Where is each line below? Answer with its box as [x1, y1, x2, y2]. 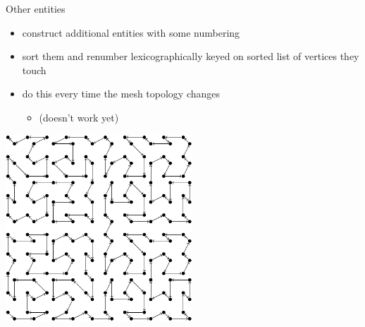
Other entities [6, 1, 66, 16]
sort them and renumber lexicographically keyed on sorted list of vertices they [22, 49, 359, 64]
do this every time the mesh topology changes [22, 86, 221, 101]
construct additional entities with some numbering [22, 25, 240, 40]
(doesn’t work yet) [39, 109, 119, 124]
